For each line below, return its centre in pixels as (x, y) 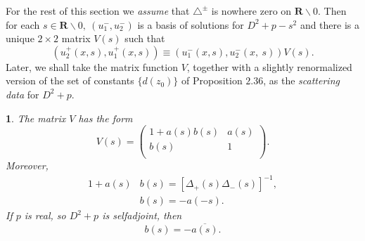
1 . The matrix (36, 118)
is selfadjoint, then (142, 215)
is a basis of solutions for (191, 24)
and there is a (329, 24)
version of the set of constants (70, 80)
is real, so (45, 215)
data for (23, 94)
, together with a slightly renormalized (269, 66)
